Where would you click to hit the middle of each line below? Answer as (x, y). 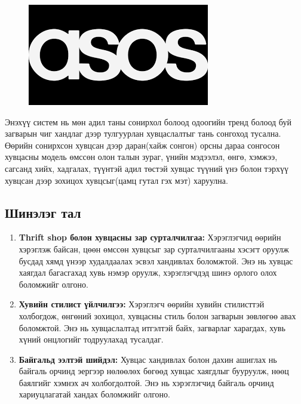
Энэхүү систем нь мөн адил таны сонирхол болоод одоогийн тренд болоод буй (148, 121)
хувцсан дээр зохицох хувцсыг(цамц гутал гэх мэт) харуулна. (116, 180)
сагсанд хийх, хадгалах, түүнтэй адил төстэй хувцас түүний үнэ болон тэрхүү (147, 168)
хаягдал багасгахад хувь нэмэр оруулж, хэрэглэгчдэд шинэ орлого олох (148, 272)
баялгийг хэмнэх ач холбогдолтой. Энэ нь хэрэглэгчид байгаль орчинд (146, 382)
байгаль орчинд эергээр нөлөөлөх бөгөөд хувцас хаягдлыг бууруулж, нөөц (154, 371)
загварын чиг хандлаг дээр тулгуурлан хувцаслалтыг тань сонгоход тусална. (143, 133)
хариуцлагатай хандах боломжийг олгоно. (94, 394)
